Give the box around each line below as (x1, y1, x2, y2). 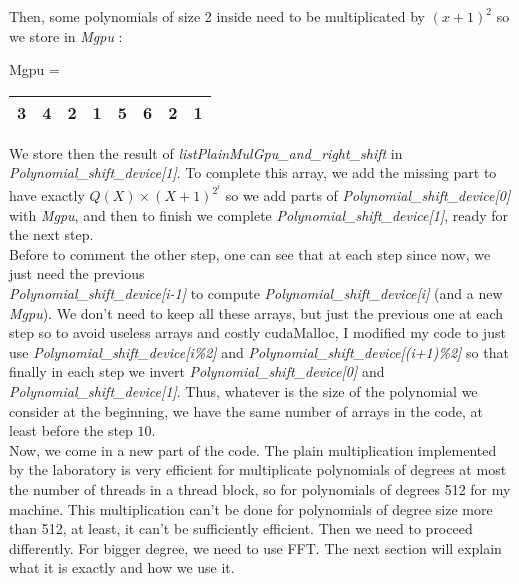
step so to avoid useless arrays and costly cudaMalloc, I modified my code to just (9, 322, 506, 343)
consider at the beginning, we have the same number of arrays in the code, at (9, 400, 484, 421)
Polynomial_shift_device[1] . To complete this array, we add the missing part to (9, 162, 497, 183)
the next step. (9, 224, 94, 245)
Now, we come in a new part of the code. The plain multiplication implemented (9, 439, 497, 460)
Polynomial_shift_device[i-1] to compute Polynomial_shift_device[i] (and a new (9, 283, 503, 303)
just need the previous (9, 263, 145, 284)
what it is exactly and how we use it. (9, 557, 235, 578)
